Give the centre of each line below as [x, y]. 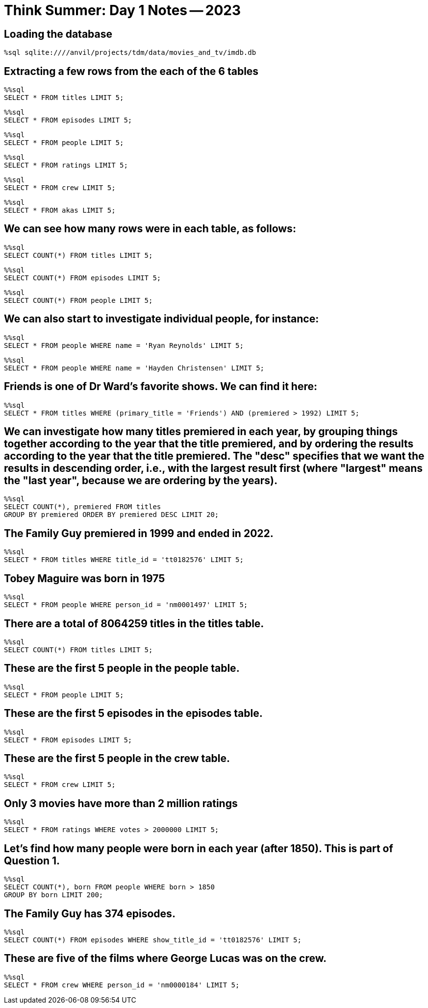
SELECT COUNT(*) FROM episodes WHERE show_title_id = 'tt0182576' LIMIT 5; [153, 940]
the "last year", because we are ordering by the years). [141, 480]
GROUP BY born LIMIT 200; [54, 895]
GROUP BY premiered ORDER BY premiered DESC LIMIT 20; [112, 515]
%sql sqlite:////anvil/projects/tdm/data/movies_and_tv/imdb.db [130, 53]
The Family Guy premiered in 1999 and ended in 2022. [139, 533]
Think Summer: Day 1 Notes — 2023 [123, 10]
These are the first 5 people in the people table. [122, 668]
